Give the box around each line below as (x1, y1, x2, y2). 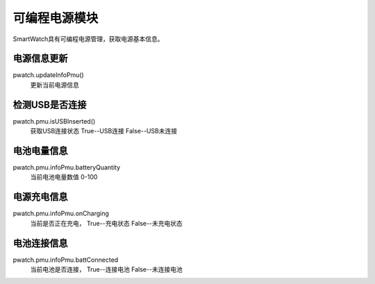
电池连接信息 (12, 237, 68, 249)
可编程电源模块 (12, 10, 99, 26)
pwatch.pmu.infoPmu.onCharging (12, 209, 109, 218)
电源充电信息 (12, 191, 68, 203)
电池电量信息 (12, 144, 68, 156)
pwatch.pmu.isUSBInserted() (12, 117, 96, 125)
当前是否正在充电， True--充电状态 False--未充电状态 (30, 219, 183, 227)
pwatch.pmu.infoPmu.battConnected (12, 256, 119, 264)
